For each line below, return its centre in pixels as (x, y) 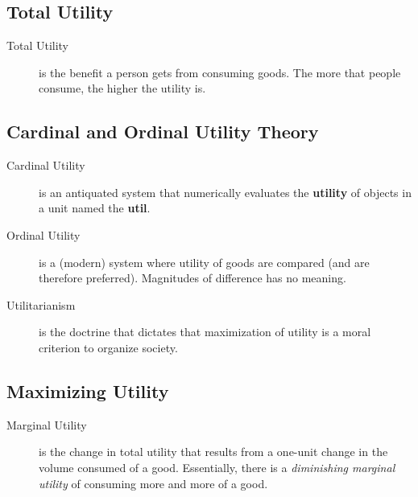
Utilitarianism (41, 304)
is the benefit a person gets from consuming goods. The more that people (220, 72)
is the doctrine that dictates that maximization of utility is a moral (205, 332)
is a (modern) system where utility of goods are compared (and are (204, 262)
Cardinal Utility (46, 165)
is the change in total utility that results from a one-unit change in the (213, 452)
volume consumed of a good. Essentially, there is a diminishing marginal (217, 467)
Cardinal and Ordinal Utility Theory (163, 131)
